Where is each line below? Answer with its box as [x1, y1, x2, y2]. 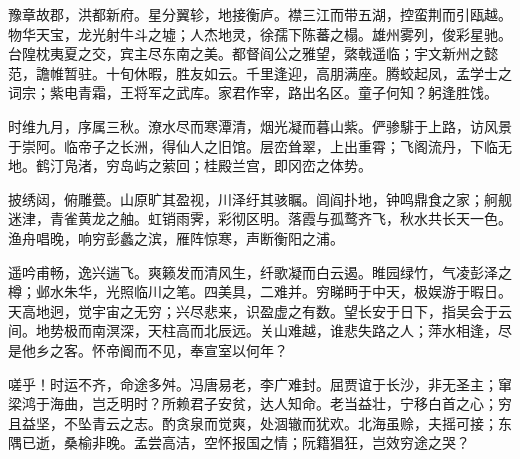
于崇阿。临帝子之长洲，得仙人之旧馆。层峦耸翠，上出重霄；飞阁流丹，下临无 [8, 135, 512, 156]
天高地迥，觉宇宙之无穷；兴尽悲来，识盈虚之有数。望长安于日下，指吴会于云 [8, 300, 512, 321]
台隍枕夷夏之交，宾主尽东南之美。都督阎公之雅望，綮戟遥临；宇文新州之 [8, 43, 484, 64]
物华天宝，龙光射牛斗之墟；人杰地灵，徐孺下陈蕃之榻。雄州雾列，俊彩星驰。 [8, 23, 512, 44]
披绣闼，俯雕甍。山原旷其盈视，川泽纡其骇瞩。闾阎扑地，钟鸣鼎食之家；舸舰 [8, 188, 512, 209]
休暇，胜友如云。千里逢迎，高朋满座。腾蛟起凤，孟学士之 [133, 62, 512, 83]
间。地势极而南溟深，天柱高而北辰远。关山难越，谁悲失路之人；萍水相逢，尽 [8, 320, 512, 341]
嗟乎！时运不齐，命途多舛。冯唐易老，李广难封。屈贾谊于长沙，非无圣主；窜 [8, 373, 512, 394]
